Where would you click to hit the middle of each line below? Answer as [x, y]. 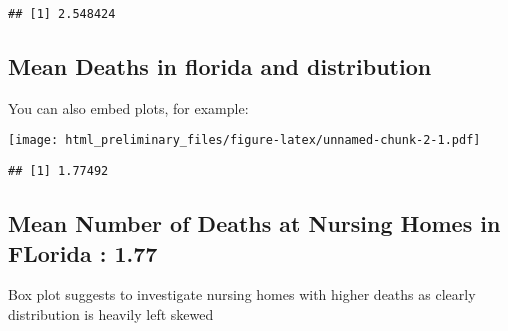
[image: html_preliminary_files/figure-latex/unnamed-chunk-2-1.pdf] [244, 140]
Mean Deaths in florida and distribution [220, 66]
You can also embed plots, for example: [128, 107]
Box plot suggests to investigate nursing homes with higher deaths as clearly [242, 294]
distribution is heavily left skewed [111, 313]
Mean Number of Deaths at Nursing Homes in [254, 223]
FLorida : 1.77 [83, 252]
